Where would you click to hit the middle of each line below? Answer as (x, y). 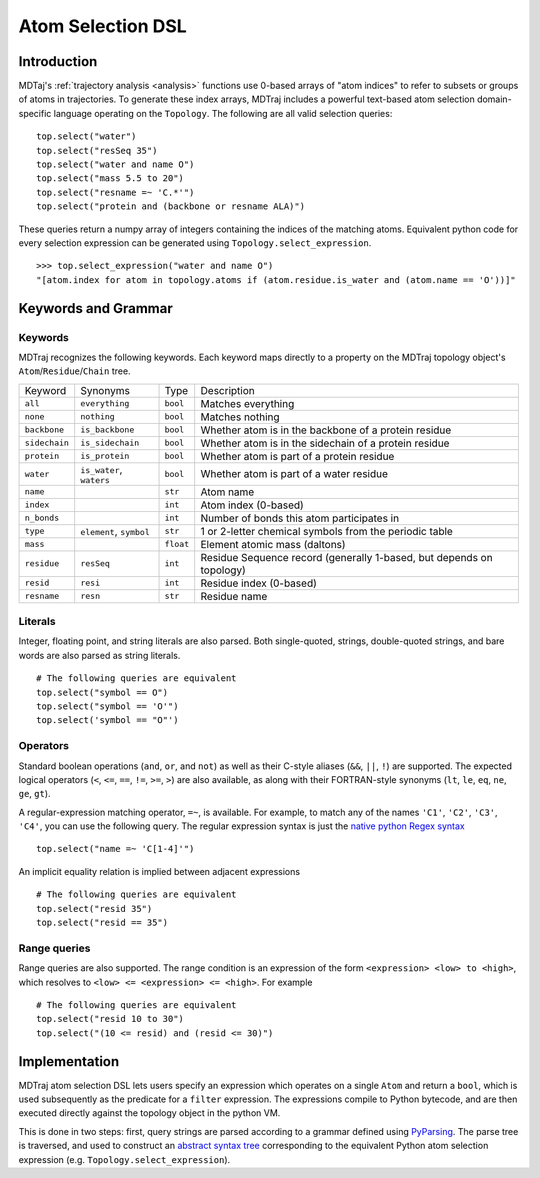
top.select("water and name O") (115, 164)
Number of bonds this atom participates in (300, 518)
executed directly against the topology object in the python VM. (149, 1113)
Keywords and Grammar (96, 308)
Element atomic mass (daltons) (273, 544)
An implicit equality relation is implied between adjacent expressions (159, 871)
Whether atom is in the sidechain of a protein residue (325, 443)
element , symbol (115, 531)
